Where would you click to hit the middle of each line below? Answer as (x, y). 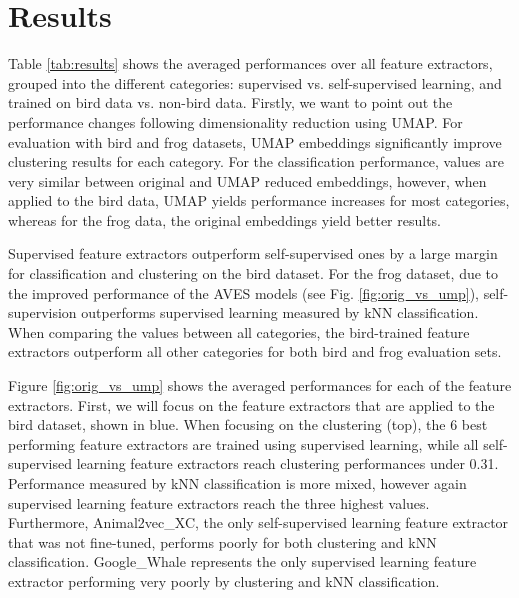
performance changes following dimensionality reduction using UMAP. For (235, 121)
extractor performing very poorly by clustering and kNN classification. (224, 580)
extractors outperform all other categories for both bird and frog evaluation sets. (255, 351)
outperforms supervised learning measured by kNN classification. (280, 312)
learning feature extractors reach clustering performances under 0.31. (287, 463)
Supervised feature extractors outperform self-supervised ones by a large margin (253, 253)
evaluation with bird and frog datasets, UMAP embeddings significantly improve (255, 141)
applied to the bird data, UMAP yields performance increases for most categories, (259, 200)
